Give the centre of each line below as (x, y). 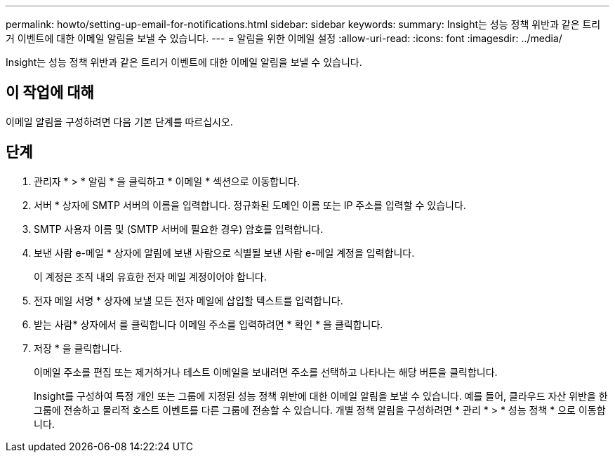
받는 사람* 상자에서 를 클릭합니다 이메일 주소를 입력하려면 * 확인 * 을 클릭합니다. (209, 324)
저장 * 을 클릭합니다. (78, 348)
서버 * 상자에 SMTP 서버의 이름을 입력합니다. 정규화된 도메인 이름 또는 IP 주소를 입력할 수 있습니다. (250, 205)
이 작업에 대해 (50, 93)
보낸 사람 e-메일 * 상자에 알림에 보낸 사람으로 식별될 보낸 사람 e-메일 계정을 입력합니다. (224, 252)
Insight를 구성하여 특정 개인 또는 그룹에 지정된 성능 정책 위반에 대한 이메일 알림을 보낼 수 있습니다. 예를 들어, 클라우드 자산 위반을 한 (321, 396)
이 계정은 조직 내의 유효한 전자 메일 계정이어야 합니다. (150, 276)
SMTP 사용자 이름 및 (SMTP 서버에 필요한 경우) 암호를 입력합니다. (179, 229)
